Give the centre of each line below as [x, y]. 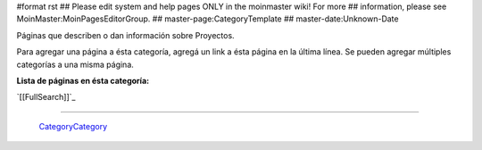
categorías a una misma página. [75, 64]
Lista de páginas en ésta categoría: [83, 80]
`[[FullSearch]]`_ [46, 97]
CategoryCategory [73, 126]
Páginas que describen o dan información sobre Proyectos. [126, 35]
